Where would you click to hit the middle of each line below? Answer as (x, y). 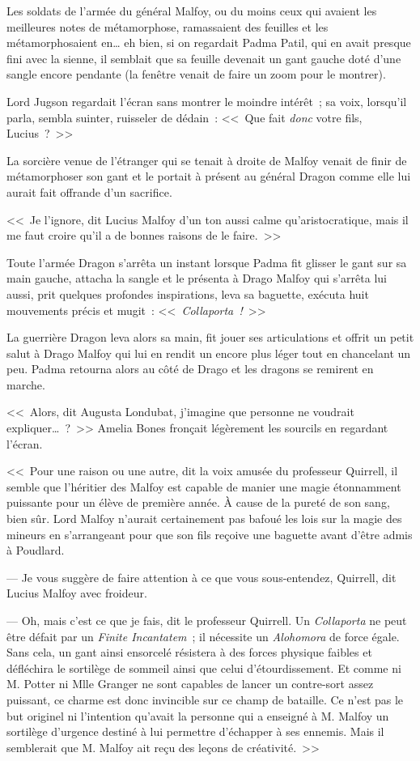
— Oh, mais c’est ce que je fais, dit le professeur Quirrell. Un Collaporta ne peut (207, 620)
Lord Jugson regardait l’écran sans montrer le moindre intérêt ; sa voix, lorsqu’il (207, 101)
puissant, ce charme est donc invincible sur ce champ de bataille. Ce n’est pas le (205, 699)
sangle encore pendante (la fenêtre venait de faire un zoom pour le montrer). (196, 74)
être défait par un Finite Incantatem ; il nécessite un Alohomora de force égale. (203, 636)
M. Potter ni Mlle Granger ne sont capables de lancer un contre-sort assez (190, 684)
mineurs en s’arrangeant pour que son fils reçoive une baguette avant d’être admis (210, 534)
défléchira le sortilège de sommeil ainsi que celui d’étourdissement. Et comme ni (204, 667)
